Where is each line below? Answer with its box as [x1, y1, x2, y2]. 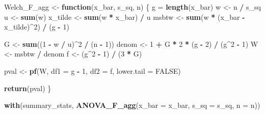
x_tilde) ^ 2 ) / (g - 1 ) [4, 21, 69, 32]
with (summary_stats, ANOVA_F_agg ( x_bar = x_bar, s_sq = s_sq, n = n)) [4, 100, 260, 110]
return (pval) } [4, 82, 51, 93]
